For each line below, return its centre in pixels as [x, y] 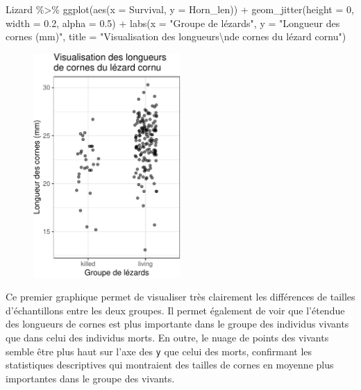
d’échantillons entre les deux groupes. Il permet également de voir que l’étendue [175, 310]
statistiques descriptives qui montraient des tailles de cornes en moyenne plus [170, 365]
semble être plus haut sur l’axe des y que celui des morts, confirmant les [159, 351]
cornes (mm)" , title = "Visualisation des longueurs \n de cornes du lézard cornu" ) [176, 36]
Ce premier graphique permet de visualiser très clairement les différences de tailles [180, 297]
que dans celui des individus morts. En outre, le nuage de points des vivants [167, 338]
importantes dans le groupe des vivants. [90, 378]
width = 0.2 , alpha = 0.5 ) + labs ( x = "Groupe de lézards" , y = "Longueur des [173, 23]
